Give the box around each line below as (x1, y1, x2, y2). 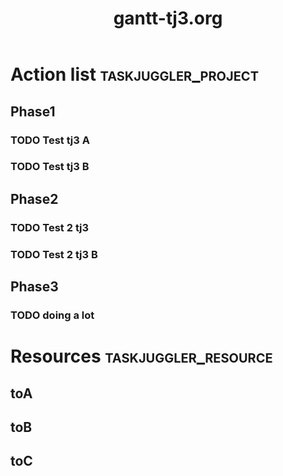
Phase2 (10, 190, 59, 207)
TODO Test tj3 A (10, 133, 90, 147)
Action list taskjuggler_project (10, 63, 259, 86)
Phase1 (10, 103, 56, 120)
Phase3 (10, 278, 59, 296)
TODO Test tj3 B (10, 160, 90, 174)
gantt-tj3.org (113, 7, 223, 30)
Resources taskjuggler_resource (10, 345, 273, 368)
